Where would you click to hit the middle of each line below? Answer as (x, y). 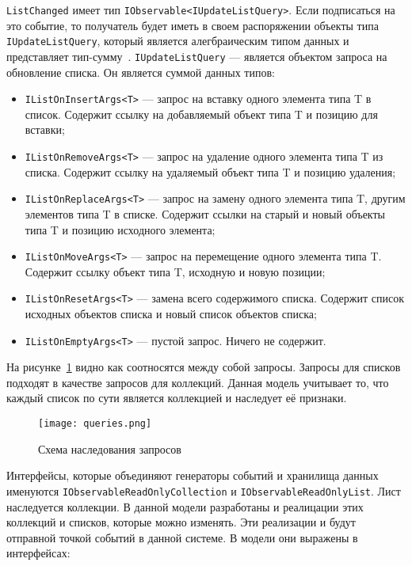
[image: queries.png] (95, 424)
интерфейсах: (38, 553)
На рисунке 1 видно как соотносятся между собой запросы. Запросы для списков (204, 367)
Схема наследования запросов (110, 448)
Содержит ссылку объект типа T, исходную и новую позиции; (175, 271)
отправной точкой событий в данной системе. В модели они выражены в (182, 537)
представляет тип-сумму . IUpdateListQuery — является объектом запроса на (197, 56)
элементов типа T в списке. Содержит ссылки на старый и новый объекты (205, 213)
